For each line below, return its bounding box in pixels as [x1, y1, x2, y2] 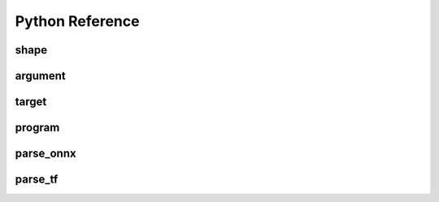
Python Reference [15, 12, 140, 30]
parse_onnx [15, 147, 76, 161]
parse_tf [15, 173, 59, 187]
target [15, 95, 47, 109]
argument [15, 69, 67, 83]
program [15, 121, 60, 135]
